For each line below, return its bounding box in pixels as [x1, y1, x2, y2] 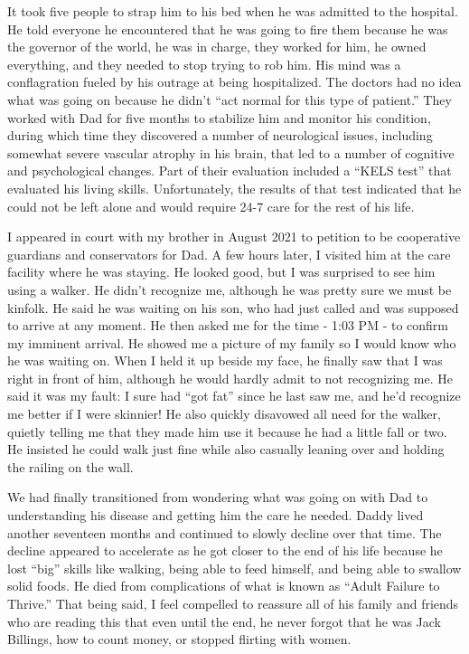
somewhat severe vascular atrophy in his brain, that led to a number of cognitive [7, 143, 455, 162]
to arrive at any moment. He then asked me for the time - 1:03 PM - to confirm [7, 316, 449, 335]
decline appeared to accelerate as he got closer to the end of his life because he [7, 541, 443, 560]
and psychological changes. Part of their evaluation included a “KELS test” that [7, 161, 452, 180]
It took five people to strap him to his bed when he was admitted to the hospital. [7, 2, 458, 20]
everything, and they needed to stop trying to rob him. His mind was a [7, 54, 401, 73]
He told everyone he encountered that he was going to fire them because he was [7, 19, 448, 38]
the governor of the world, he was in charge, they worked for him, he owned [7, 37, 427, 56]
